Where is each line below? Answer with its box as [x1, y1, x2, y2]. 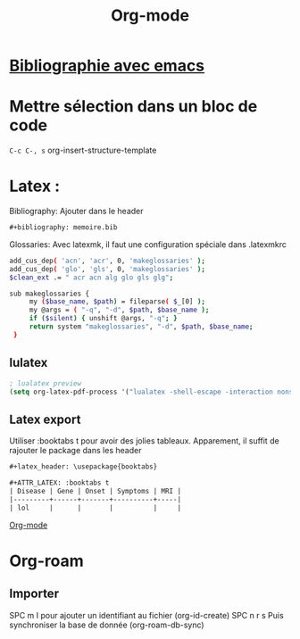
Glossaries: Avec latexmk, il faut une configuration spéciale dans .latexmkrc [9, 238, 287, 250]
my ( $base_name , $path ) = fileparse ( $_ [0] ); [29, 297, 205, 306]
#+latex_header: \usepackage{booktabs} [9, 462, 158, 471]
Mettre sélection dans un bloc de [9, 96, 258, 117]
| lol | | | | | [9, 503, 181, 512]
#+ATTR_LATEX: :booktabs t [9, 478, 110, 487]
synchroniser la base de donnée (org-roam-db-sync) [9, 619, 204, 630]
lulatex [9, 355, 48, 370]
